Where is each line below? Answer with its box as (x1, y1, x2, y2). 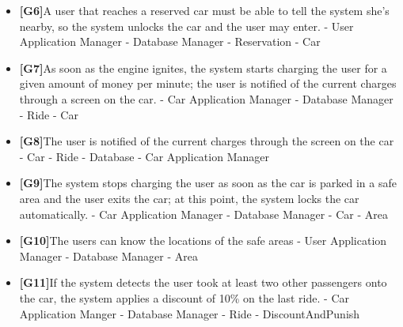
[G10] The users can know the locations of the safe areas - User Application (19, 232, 387, 249)
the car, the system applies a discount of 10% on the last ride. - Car (19, 289, 349, 306)
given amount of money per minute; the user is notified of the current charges (19, 75, 397, 92)
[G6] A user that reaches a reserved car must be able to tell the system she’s (19, 2, 390, 18)
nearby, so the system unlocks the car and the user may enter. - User (19, 17, 354, 34)
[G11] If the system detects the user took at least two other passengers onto (19, 274, 387, 291)
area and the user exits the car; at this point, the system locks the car (19, 190, 359, 206)
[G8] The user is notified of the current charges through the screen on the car (19, 133, 394, 149)
